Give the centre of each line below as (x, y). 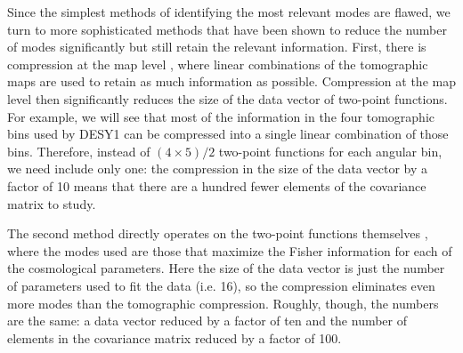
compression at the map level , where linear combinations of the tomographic (218, 64)
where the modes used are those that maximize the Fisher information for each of (230, 250)
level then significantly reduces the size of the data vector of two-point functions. (227, 98)
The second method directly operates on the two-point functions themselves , (218, 233)
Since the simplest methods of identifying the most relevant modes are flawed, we (229, 12)
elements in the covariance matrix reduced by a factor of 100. (175, 337)
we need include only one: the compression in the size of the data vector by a (217, 168)
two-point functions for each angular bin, (330, 151)
